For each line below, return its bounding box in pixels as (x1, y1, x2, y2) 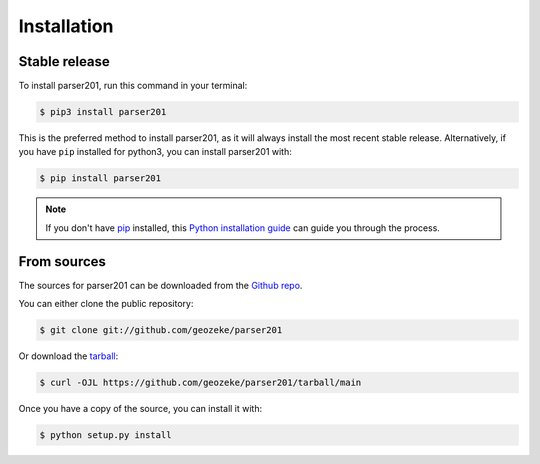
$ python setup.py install (39, 430, 172, 440)
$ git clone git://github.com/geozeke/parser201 (39, 325, 283, 336)
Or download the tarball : (18, 350, 119, 362)
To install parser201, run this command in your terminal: (18, 80, 248, 92)
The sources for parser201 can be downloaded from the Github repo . (18, 279, 303, 291)
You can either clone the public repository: (18, 298, 194, 310)
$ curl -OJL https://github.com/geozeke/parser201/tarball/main (39, 377, 362, 389)
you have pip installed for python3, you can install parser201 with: (18, 146, 292, 158)
